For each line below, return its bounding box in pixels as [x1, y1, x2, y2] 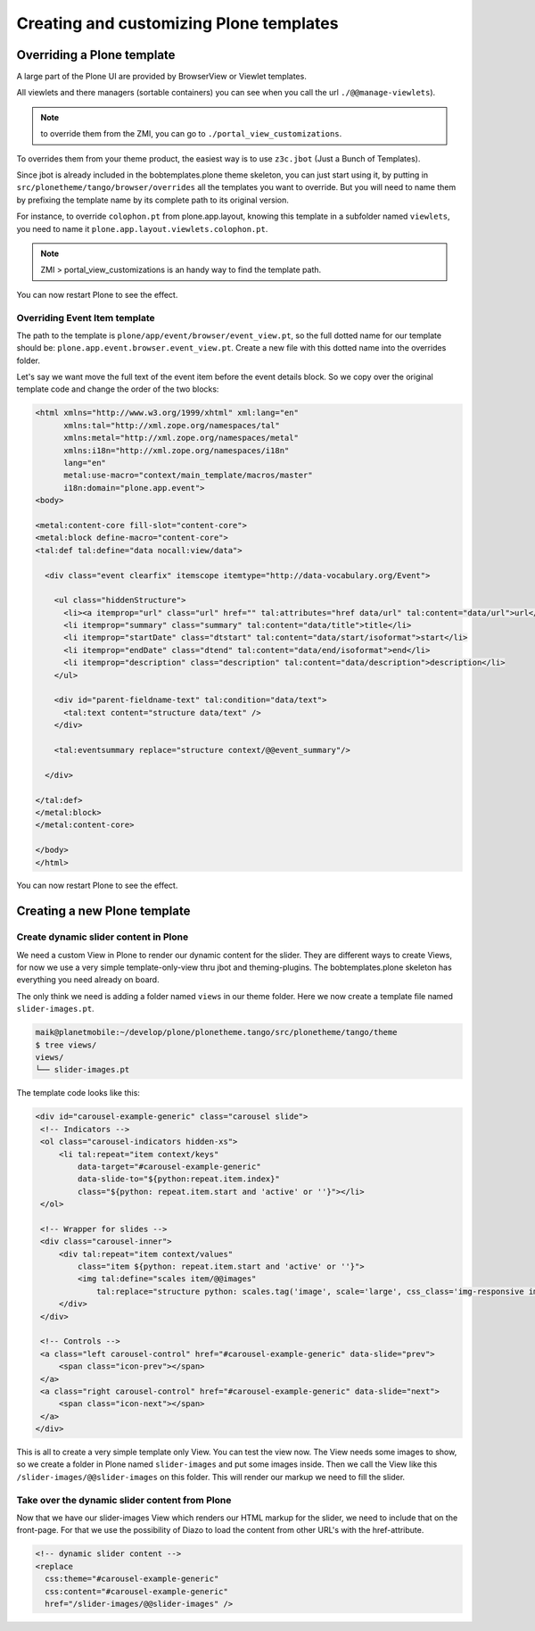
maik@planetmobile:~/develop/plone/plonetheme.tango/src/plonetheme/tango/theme [35, 1027, 398, 1038]
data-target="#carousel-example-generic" [77, 1161, 262, 1172]
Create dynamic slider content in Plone [16, 931, 189, 943]
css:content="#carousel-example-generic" [45, 1586, 229, 1596]
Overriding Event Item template [16, 311, 155, 324]
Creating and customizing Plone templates [16, 13, 339, 33]
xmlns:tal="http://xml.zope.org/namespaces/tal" [63, 420, 280, 430]
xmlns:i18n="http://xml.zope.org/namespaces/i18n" [63, 445, 290, 455]
